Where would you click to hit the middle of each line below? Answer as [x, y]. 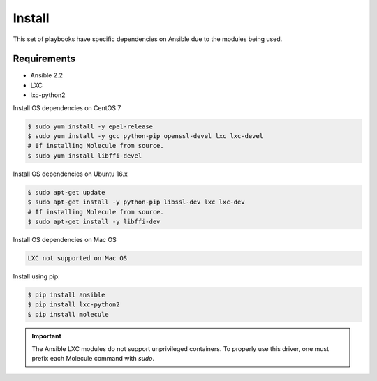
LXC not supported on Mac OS [77, 258]
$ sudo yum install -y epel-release [90, 126]
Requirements [44, 59]
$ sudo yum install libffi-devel [85, 156]
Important [47, 336]
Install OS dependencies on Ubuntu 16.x [71, 174]
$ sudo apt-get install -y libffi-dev [94, 221]
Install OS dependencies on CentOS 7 [67, 107]
